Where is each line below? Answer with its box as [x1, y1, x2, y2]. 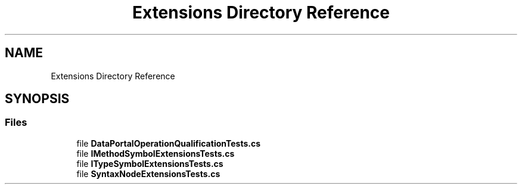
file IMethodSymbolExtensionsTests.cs [76, 148, 235, 159]
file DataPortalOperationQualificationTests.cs [76, 138, 261, 148]
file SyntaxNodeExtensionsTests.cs [76, 168, 220, 179]
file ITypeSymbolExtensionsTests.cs [76, 158, 223, 169]
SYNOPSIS [5, 91, 70, 107]
